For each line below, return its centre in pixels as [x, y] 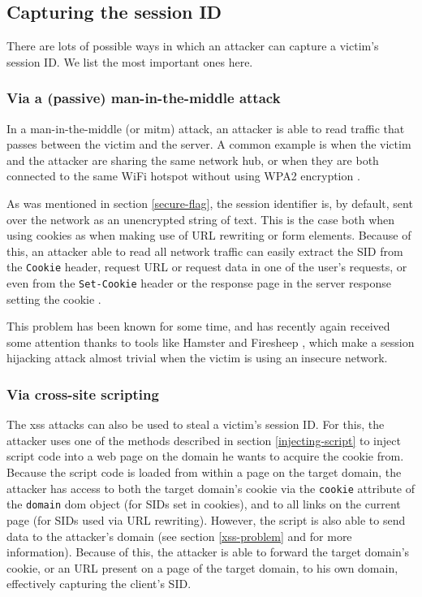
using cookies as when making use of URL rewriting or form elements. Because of [209, 235]
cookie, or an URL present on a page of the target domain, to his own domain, [202, 567]
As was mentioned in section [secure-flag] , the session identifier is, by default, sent [210, 203]
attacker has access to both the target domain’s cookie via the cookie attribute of [211, 488]
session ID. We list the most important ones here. [130, 61]
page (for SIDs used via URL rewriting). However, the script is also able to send [206, 519]
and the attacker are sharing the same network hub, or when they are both [193, 160]
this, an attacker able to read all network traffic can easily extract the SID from [205, 251]
